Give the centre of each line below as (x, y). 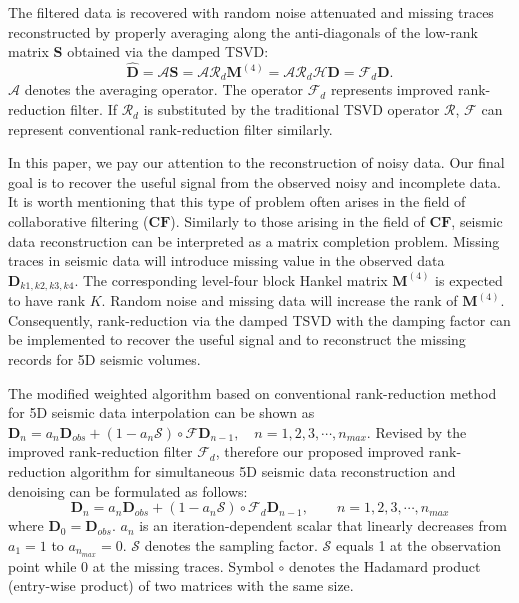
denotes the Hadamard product (384, 565)
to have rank (47, 300)
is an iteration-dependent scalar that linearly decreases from (323, 525)
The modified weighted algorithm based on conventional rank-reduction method (252, 392)
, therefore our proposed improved (320, 451)
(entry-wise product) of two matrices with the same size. (181, 585)
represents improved (392, 89)
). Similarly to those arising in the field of (297, 221)
